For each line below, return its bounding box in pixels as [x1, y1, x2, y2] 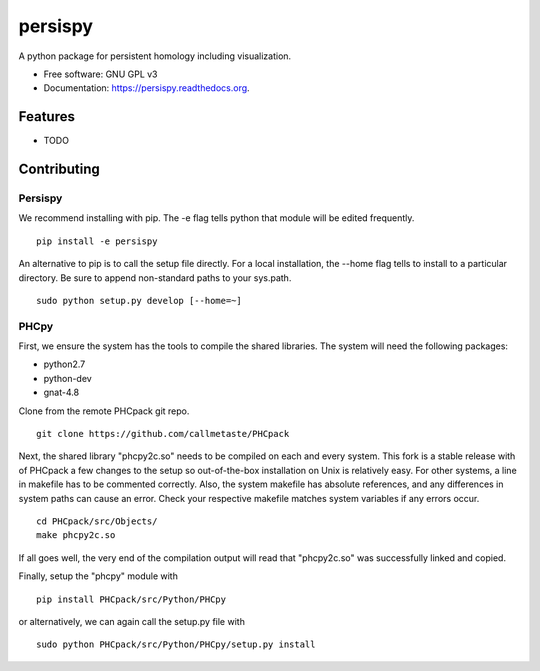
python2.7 [43, 358, 86, 370]
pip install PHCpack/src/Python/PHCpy [36, 593, 227, 605]
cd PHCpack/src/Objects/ [36, 516, 158, 527]
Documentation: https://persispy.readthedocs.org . [43, 82, 250, 94]
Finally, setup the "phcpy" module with [18, 570, 179, 582]
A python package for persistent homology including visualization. [18, 50, 292, 62]
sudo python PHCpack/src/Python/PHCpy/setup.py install [36, 639, 316, 650]
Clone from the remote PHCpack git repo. [18, 405, 190, 417]
